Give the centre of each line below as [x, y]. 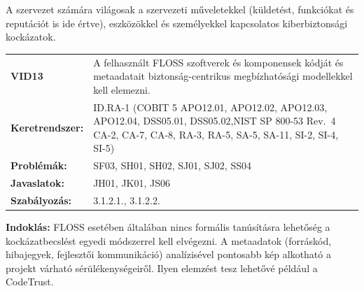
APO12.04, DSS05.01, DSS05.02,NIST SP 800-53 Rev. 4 [215, 121]
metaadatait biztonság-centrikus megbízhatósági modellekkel [223, 76]
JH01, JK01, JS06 [132, 183]
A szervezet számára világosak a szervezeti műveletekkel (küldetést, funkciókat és [180, 9]
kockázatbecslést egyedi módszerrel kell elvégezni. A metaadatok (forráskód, [169, 240]
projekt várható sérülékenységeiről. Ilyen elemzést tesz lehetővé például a [162, 268]
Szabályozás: [41, 200]
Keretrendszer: [47, 127]
